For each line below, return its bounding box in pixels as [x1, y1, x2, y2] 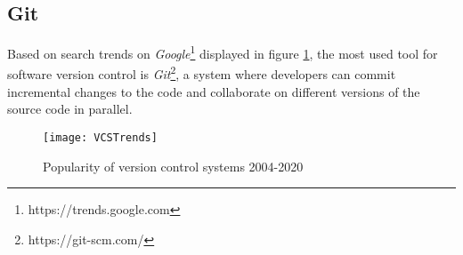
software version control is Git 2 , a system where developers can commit [7, 62, 396, 84]
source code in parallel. [7, 100, 133, 118]
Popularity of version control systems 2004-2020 [43, 156, 304, 175]
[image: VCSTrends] [43, 131, 158, 144]
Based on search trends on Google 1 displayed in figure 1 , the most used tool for [7, 42, 438, 62]
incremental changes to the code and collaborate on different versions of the [7, 82, 420, 100]
